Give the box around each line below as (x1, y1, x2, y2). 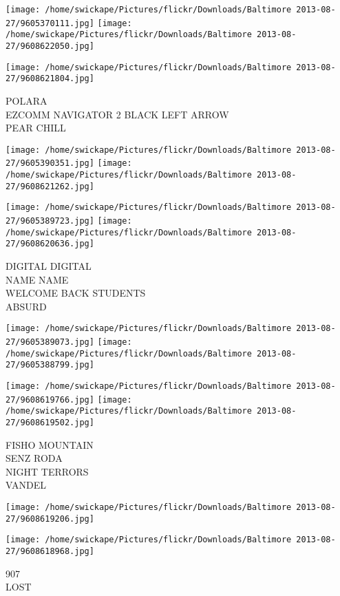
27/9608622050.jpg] (6, 41, 94, 51)
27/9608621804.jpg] (6, 74, 94, 84)
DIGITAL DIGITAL (6, 258, 92, 273)
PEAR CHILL (6, 120, 66, 135)
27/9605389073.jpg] (6, 337, 94, 347)
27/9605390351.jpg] (6, 158, 94, 169)
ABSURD (6, 299, 47, 313)
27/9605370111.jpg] (6, 18, 94, 28)
